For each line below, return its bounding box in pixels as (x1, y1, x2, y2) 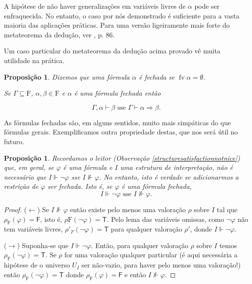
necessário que (4, 171, 47, 182)
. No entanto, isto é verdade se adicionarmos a (99, 171, 239, 182)
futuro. (4, 136, 24, 146)
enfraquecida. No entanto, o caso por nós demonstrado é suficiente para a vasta (4, 10, 240, 20)
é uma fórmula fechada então (74, 88, 161, 98)
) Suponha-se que (17, 240, 69, 250)
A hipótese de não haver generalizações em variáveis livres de (4, 1, 186, 11)
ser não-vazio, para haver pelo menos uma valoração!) (81, 260, 241, 270)
